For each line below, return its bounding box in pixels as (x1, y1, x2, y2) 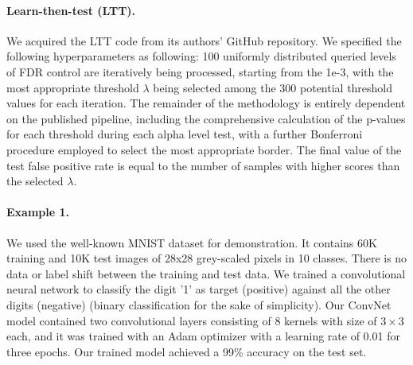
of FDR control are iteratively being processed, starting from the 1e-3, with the (6, 63, 394, 80)
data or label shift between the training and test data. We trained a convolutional (6, 265, 406, 282)
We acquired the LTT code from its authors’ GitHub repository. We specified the (6, 32, 402, 49)
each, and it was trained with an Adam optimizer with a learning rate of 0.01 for (6, 328, 400, 344)
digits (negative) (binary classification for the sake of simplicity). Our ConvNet (6, 296, 392, 313)
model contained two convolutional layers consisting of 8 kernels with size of (6, 312, 377, 328)
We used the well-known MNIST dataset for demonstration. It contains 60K (6, 234, 377, 250)
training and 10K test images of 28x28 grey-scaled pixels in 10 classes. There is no (6, 250, 407, 266)
